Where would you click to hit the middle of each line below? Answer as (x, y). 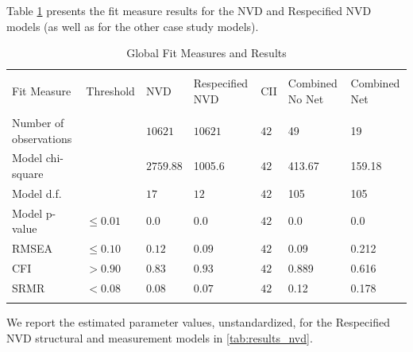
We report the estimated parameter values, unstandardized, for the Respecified (198, 322)
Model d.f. (37, 193)
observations (42, 138)
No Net (306, 98)
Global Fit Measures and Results (206, 53)
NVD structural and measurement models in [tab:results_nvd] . (160, 337)
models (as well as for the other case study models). (133, 26)
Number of (38, 122)
